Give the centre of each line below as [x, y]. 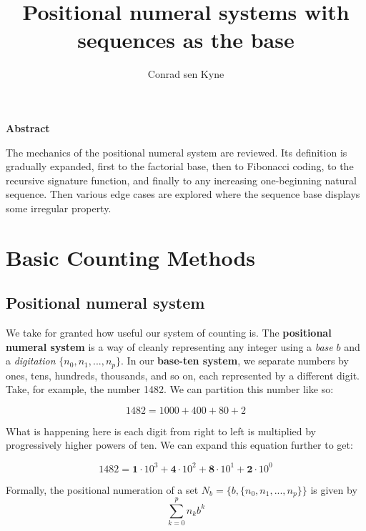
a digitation [31, 361]
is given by [334, 489]
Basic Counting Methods [130, 257]
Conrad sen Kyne [186, 74]
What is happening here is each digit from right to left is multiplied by [161, 431]
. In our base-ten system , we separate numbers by [235, 361]
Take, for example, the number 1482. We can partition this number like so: [170, 389]
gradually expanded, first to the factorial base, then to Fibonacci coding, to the [180, 166]
